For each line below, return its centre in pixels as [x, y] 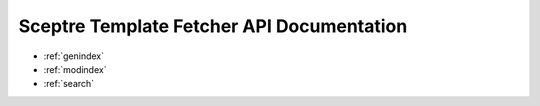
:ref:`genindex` [74, 56]
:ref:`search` [69, 84]
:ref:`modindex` [75, 69]
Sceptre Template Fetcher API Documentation [213, 26]
